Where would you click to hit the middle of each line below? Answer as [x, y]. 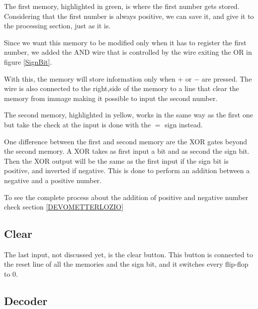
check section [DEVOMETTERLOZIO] [64, 207]
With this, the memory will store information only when [90, 78]
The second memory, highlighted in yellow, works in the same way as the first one [129, 115]
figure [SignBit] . [28, 61]
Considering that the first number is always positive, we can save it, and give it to [129, 16]
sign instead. [184, 124]
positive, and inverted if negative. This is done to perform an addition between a [127, 170]
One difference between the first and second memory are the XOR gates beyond [126, 141]
